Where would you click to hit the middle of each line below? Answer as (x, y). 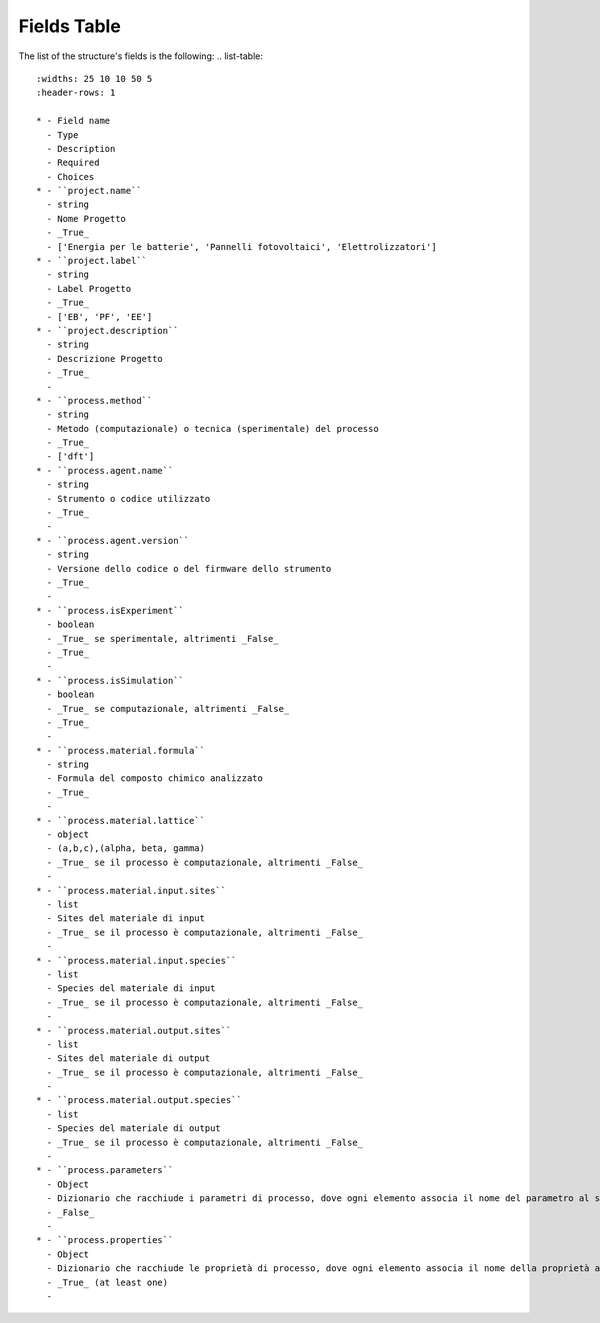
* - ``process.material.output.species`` (139, 1100)
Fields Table (70, 26)
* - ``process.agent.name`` (105, 470)
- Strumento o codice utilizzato (128, 498)
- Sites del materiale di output (128, 1058)
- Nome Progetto (86, 218)
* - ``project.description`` (107, 330)
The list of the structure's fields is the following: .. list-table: (141, 56)
